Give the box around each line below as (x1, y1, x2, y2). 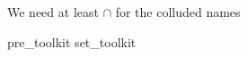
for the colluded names (115, 3, 241, 20)
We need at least (7, 3, 99, 20)
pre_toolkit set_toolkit (7, 32, 137, 51)
